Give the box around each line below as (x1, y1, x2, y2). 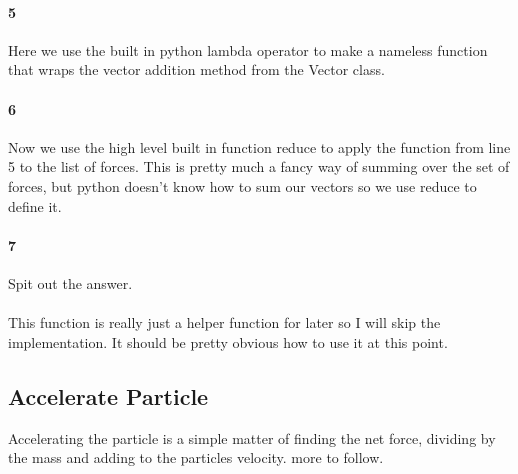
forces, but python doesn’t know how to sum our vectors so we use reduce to (8, 175, 477, 196)
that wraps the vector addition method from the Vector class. (8, 59, 385, 80)
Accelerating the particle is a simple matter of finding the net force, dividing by (8, 427, 496, 448)
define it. (8, 195, 62, 216)
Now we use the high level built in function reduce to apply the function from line (8, 136, 511, 157)
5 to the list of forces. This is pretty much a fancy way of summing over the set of (8, 156, 510, 177)
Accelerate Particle (8, 380, 209, 411)
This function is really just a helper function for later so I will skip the (8, 312, 441, 333)
